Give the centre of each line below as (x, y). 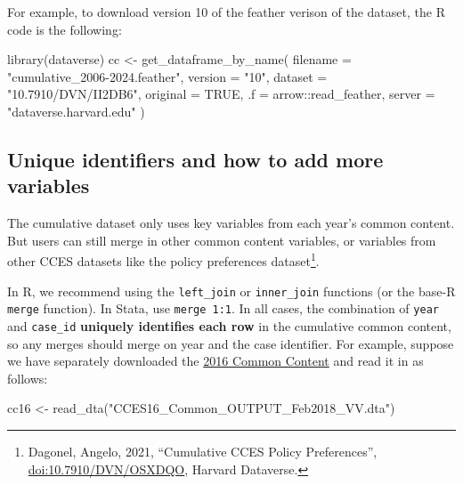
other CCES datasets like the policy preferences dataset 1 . (163, 259)
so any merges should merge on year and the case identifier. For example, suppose (231, 343)
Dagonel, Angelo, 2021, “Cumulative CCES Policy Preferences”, (203, 451)
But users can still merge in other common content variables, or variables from (222, 240)
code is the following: (65, 29)
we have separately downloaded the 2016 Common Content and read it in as (215, 361)
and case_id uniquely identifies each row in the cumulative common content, (229, 325)
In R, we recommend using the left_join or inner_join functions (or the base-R (231, 291)
